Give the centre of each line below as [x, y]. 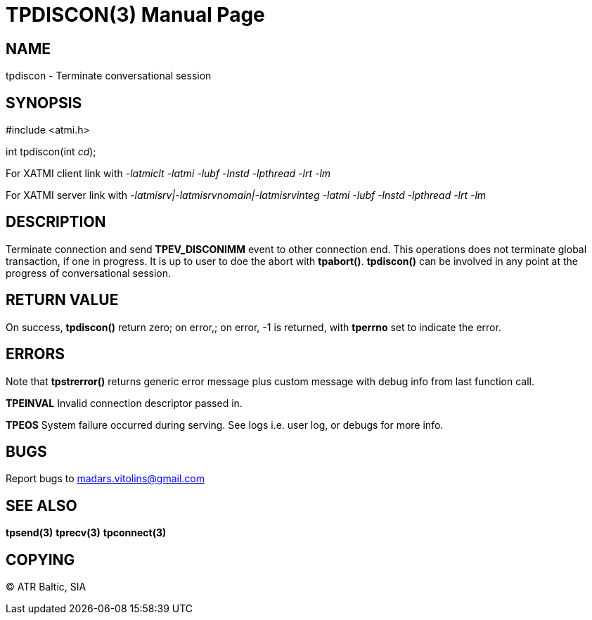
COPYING [40, 560]
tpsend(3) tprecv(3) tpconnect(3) [86, 533]
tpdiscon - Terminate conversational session [109, 76]
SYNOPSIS [44, 103]
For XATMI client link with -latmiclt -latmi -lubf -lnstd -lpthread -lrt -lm [168, 174]
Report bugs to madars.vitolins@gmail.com [105, 479]
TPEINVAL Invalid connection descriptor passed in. [124, 403]
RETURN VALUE [62, 300]
